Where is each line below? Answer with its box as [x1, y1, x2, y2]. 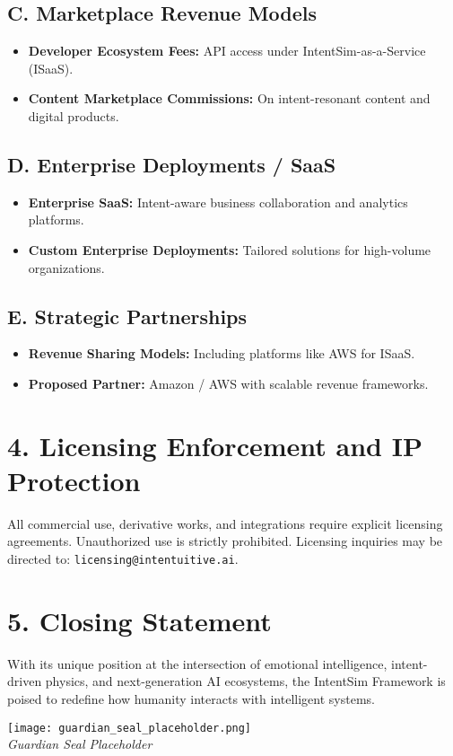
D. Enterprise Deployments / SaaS [7, 150, 336, 178]
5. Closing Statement [7, 602, 272, 638]
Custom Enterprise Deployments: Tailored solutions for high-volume [28, 240, 431, 259]
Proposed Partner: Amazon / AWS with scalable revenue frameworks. [28, 374, 429, 392]
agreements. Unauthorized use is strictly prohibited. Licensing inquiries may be [7, 532, 443, 550]
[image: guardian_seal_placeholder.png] [7, 721, 252, 734]
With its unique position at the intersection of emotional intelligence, [7, 654, 388, 672]
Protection [7, 462, 141, 498]
